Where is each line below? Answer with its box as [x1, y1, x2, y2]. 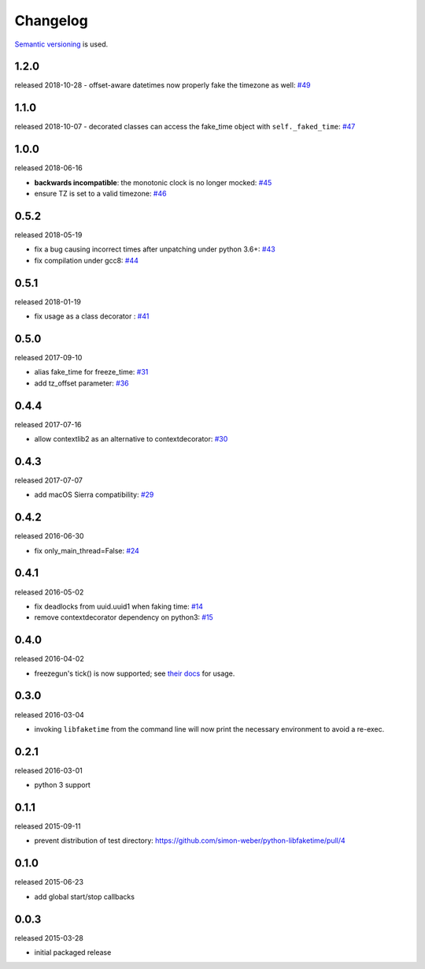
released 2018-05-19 [14, 229, 83, 240]
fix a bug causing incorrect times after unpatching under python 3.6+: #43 [34, 244, 275, 254]
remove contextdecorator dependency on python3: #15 [34, 613, 214, 622]
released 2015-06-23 [14, 878, 84, 887]
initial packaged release [34, 948, 112, 957]
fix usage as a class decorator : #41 [34, 311, 150, 321]
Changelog [14, 12, 88, 29]
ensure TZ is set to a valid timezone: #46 [34, 189, 167, 199]
